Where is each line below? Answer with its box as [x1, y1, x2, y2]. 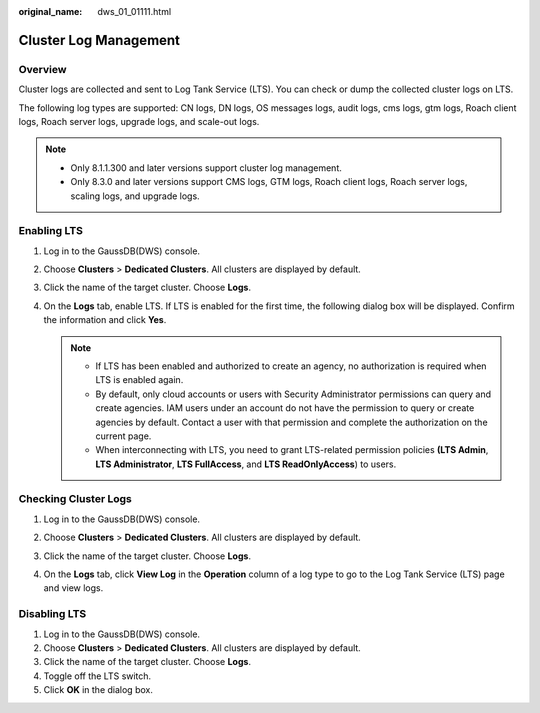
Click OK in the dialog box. [43, 684, 154, 696]
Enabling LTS [18, 224, 84, 238]
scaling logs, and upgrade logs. [70, 190, 200, 202]
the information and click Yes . [43, 314, 167, 326]
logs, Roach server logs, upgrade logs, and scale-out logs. [18, 115, 260, 127]
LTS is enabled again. [95, 374, 184, 386]
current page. [95, 430, 152, 442]
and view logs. [43, 582, 104, 594]
